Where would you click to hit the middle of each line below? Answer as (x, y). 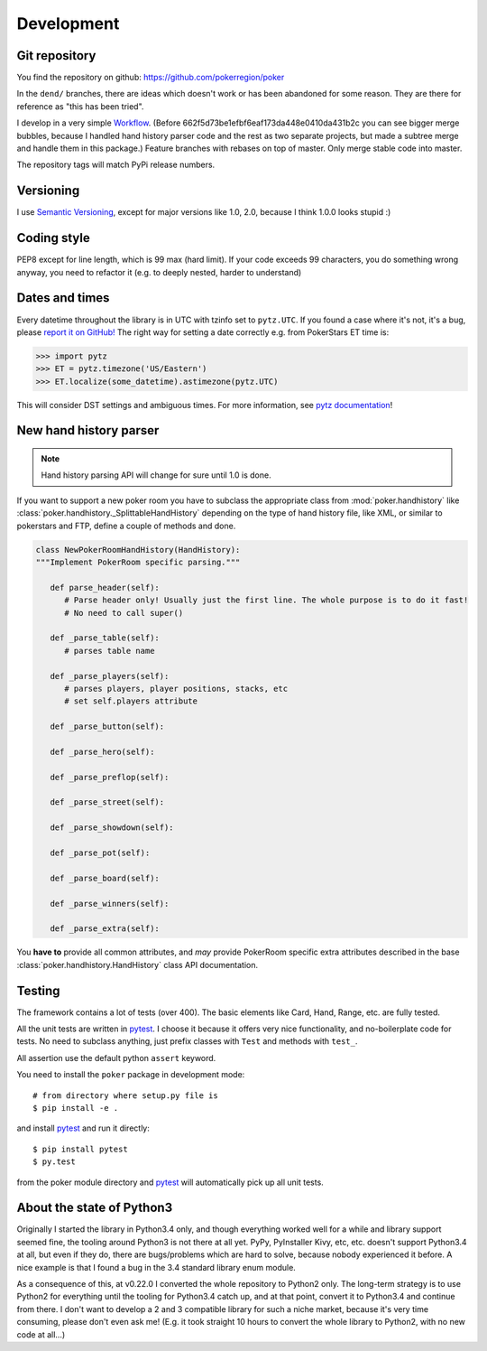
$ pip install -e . (76, 1108)
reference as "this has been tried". (80, 106)
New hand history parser (88, 430)
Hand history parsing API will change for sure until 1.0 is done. (156, 475)
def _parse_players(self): (110, 676)
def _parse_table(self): (105, 638)
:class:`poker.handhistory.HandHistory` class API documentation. (138, 964)
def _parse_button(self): (107, 727)
